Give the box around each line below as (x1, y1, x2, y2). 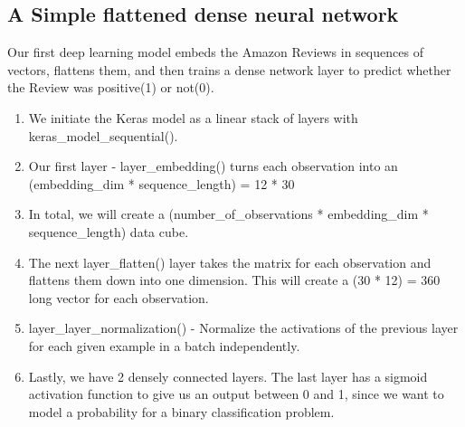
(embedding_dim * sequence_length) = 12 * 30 (28, 174, 295, 193)
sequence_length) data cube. (28, 222, 189, 241)
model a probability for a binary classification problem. (28, 402, 335, 421)
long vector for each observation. (28, 288, 209, 307)
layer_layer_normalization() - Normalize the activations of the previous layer (28, 318, 459, 337)
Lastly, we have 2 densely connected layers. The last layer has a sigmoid (28, 366, 428, 385)
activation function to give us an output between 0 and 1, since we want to (28, 384, 444, 403)
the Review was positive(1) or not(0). (7, 78, 214, 97)
